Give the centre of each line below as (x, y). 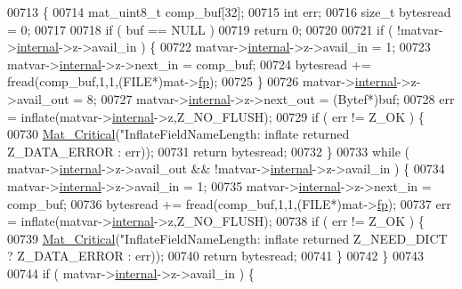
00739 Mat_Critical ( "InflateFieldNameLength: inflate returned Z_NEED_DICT (227, 238)
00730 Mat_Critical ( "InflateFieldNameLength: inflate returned (178, 134)
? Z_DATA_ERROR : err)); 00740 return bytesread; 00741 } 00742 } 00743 (215, 256)
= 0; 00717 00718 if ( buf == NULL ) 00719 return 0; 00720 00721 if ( (200, 29)
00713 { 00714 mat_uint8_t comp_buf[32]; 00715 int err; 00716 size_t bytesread (229, 12)
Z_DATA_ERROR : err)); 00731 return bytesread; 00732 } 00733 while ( (208, 151)
